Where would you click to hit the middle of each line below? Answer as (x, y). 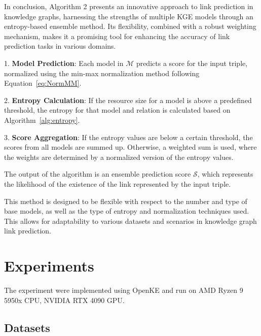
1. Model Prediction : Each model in (64, 63)
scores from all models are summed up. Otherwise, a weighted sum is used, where (130, 147)
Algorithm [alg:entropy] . (42, 120)
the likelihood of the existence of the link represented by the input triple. (118, 183)
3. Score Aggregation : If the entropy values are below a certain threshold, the (128, 137)
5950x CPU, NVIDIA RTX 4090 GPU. (64, 300)
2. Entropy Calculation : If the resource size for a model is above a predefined (128, 100)
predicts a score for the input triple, (192, 63)
